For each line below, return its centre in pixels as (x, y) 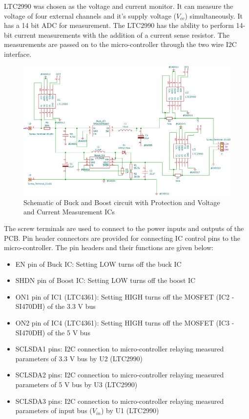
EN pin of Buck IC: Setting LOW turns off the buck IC (98, 264)
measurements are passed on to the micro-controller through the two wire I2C (120, 44)
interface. (18, 54)
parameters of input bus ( (54, 410)
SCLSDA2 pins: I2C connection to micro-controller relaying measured (120, 375)
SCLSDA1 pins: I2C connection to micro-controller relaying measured (120, 349)
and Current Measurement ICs (69, 212)
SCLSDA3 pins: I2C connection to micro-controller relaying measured (120, 401)
